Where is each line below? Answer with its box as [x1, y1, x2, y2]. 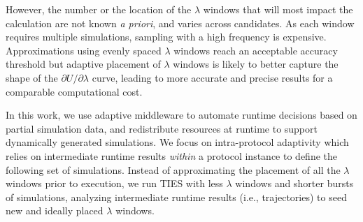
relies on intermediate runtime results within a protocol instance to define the [6, 148, 337, 163]
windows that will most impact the [203, 2, 353, 16]
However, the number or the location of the [6, 2, 192, 16]
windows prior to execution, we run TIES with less [6, 176, 223, 191]
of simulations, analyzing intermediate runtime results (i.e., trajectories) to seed [6, 189, 347, 204]
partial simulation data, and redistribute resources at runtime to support [6, 121, 318, 135]
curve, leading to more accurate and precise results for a [92, 70, 333, 84]
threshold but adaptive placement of [6, 57, 161, 71]
